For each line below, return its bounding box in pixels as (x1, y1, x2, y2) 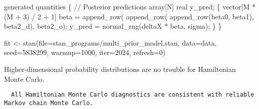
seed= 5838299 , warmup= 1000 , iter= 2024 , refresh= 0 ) (4, 47, 166, 57)
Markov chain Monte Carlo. (4, 99, 93, 107)
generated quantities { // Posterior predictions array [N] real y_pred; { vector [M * (4, 1, 256, 11)
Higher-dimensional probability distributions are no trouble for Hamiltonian (4, 63, 236, 74)
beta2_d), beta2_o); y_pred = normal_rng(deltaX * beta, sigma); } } (4, 21, 222, 31)
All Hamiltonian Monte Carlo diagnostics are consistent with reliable (11, 91, 255, 99)
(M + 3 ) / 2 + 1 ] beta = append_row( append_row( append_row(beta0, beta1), (4, 11, 254, 21)
